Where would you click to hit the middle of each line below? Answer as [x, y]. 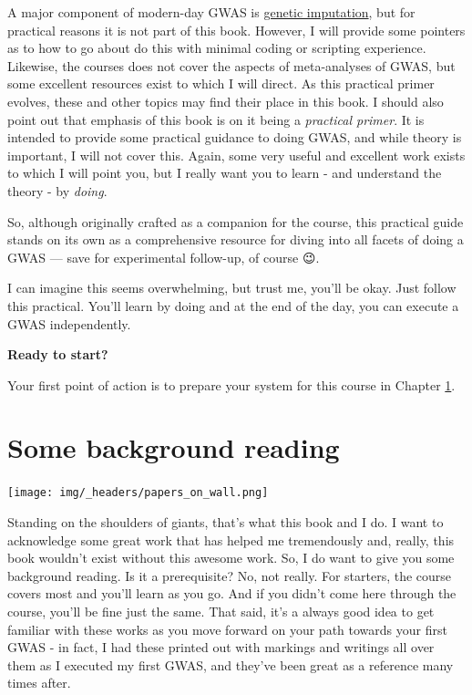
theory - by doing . [57, 190]
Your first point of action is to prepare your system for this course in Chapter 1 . [231, 384]
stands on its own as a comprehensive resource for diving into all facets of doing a [236, 239]
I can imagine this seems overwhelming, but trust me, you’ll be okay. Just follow [232, 288]
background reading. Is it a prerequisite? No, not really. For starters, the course [230, 575]
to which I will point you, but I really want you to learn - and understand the [225, 173]
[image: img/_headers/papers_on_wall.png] [138, 493]
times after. [39, 683]
